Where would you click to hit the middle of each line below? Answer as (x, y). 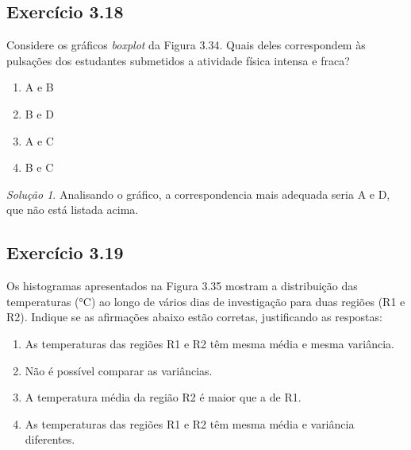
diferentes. (50, 439)
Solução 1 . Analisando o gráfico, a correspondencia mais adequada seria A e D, (198, 194)
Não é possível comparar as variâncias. (119, 370)
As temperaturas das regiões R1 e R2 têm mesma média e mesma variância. (210, 343)
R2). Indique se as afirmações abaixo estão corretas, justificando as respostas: (194, 317)
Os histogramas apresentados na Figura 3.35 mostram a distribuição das (182, 286)
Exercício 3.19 (65, 252)
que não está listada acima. (73, 209)
